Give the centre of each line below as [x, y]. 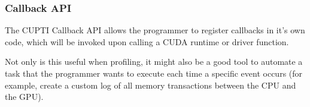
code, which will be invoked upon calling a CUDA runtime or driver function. [147, 41]
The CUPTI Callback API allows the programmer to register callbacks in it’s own [155, 30]
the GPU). [24, 97]
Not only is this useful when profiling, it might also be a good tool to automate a [154, 62]
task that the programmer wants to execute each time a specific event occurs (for [154, 73]
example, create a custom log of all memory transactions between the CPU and [151, 85]
